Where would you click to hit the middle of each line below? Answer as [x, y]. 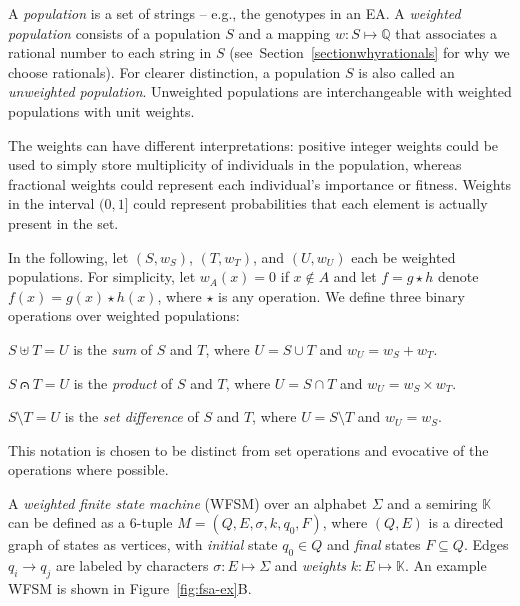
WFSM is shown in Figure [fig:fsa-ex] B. [130, 588]
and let [355, 276]
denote [458, 276]
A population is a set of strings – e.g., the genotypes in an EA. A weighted [234, 13]
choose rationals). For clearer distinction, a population [174, 71]
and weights [310, 565]
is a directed [466, 522]
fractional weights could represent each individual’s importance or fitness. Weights [260, 183]
